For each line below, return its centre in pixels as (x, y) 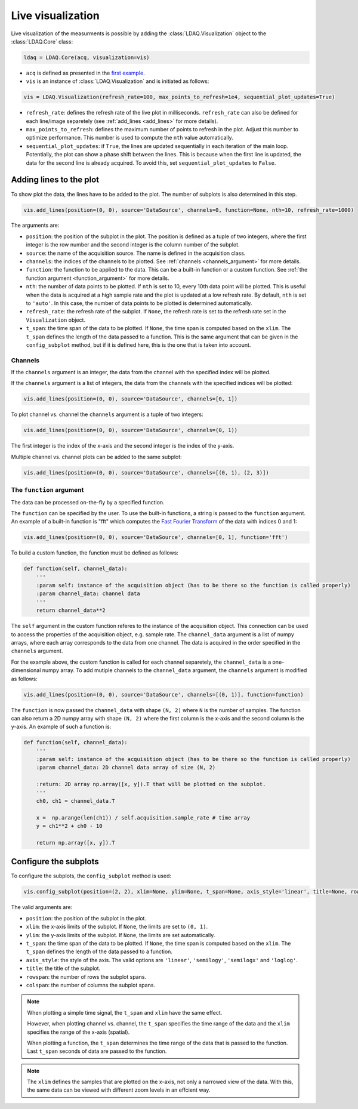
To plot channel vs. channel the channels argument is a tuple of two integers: (107, 414)
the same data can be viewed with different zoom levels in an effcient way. (119, 1090)
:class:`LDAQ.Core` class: (42, 41)
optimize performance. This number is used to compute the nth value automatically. (130, 138)
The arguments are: (35, 225)
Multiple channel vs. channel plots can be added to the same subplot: (96, 457)
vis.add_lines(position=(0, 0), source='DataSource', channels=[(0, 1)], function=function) (163, 694)
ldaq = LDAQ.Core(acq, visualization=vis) (87, 57)
